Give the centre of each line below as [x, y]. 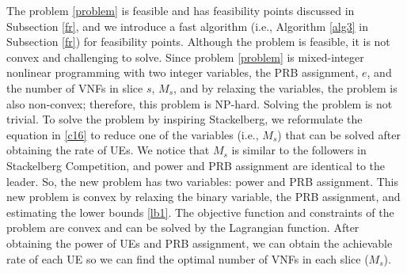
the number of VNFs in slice [75, 87]
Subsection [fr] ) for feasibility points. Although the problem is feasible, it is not [198, 42]
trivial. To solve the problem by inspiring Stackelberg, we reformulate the [184, 119]
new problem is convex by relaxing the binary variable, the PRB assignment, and [203, 197]
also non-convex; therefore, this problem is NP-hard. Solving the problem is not [200, 103]
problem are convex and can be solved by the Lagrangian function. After [183, 227]
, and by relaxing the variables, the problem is [285, 87]
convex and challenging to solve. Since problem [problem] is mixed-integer [185, 57]
